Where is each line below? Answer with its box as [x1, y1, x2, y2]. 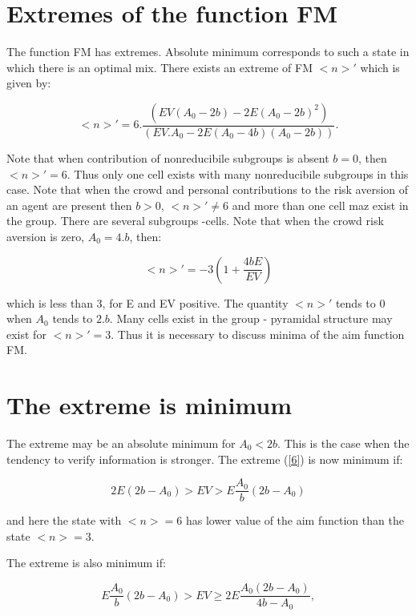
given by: [6, 74, 51, 91]
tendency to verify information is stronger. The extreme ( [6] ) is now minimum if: [6, 450, 403, 467]
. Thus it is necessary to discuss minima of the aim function [111, 325, 405, 342]
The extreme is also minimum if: [6, 554, 166, 571]
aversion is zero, [6, 227, 85, 244]
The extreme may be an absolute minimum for [6, 435, 236, 451]
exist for [6, 325, 46, 342]
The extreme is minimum [6, 389, 292, 421]
